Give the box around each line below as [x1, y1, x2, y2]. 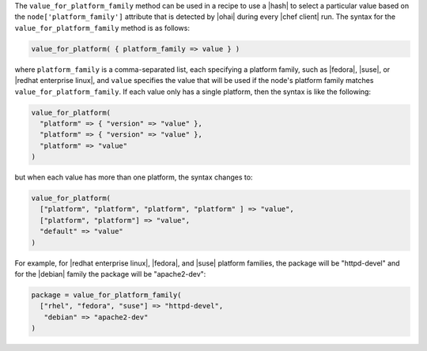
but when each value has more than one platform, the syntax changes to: [14, 172, 253, 182]
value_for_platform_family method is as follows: [14, 23, 190, 32]
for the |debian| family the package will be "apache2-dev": [14, 269, 206, 278]
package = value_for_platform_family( [31, 290, 182, 300]
